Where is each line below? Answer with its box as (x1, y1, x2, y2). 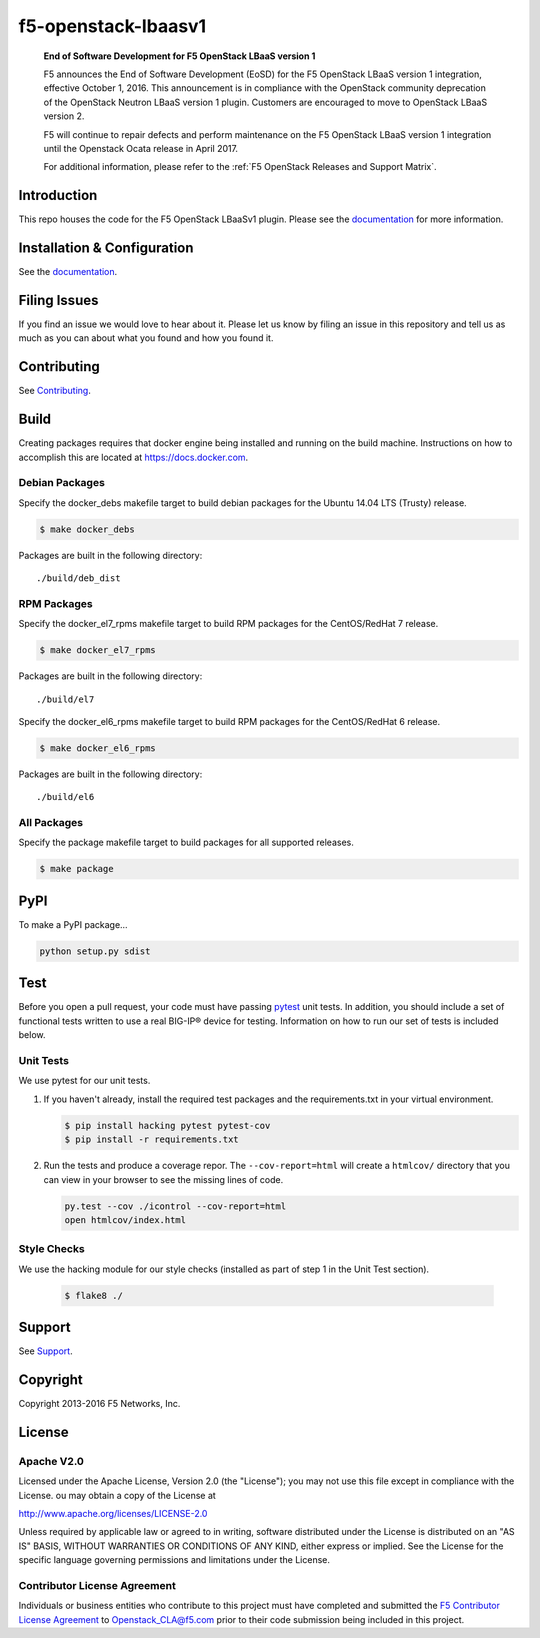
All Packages (18, 816, 84, 830)
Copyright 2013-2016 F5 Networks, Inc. (18, 1398, 181, 1410)
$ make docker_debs (39, 523, 135, 535)
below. (18, 1029, 46, 1041)
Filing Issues (18, 291, 99, 309)
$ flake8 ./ (64, 1290, 124, 1301)
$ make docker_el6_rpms (39, 742, 157, 754)
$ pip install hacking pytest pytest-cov (64, 1120, 271, 1131)
